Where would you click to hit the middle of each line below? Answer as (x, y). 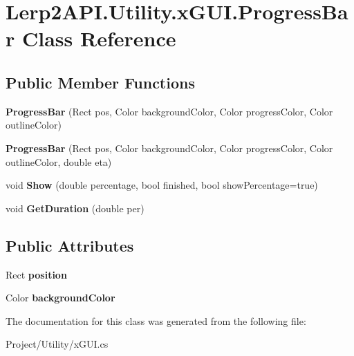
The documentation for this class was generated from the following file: (156, 320)
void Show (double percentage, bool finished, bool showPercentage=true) (162, 185)
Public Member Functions (100, 82)
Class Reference (99, 38)
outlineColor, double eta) (59, 161)
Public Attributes (70, 245)
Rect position (36, 274)
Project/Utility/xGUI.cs (57, 344)
